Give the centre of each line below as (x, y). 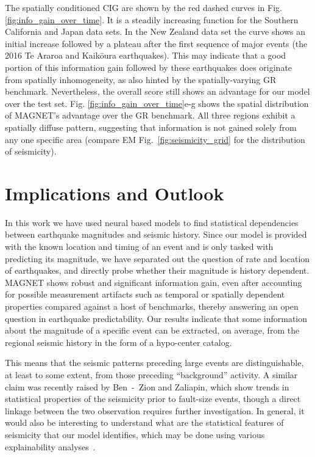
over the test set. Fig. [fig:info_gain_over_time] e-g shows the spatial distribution (157, 103)
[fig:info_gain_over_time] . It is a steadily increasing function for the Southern (152, 19)
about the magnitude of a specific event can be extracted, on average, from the (152, 330)
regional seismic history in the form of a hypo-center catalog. (119, 342)
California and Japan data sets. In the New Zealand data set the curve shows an (155, 31)
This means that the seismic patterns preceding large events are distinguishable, (154, 363)
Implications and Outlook (115, 193)
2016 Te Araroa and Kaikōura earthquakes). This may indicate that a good (146, 55)
